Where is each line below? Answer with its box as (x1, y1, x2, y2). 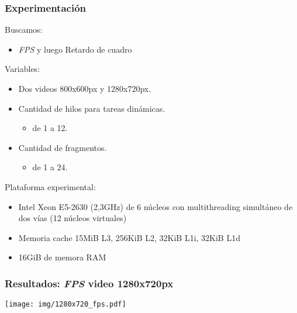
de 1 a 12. (32, 122, 68, 134)
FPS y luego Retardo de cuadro (18, 43, 132, 55)
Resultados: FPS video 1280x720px (5, 276, 174, 290)
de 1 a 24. (32, 161, 68, 173)
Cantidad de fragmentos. (18, 141, 107, 153)
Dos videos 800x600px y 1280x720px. (18, 82, 151, 94)
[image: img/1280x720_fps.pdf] (5, 300, 126, 309)
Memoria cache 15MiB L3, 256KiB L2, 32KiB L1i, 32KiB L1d (18, 231, 240, 243)
